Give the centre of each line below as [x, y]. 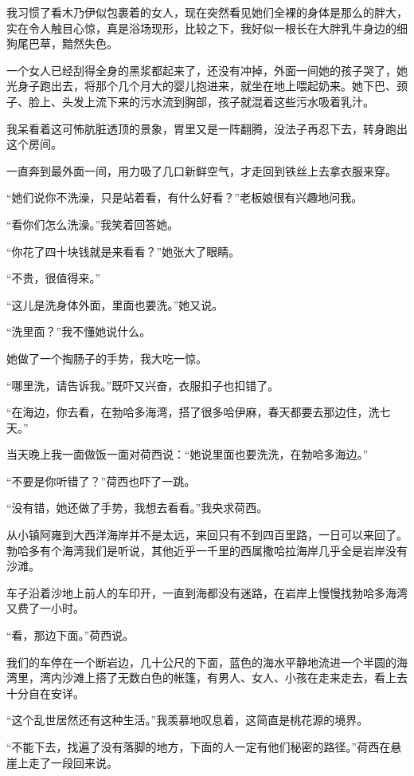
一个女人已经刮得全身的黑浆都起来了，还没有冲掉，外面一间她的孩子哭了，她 [207, 70]
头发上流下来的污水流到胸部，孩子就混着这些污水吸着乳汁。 [218, 101]
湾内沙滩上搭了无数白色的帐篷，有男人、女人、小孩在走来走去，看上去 [223, 678]
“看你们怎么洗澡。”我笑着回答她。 [93, 224]
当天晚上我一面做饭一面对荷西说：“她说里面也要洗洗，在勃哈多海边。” [187, 454]
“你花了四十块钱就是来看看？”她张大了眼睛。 [123, 251]
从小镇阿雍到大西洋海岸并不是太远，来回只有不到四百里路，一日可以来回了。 [207, 535]
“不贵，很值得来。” [54, 278]
